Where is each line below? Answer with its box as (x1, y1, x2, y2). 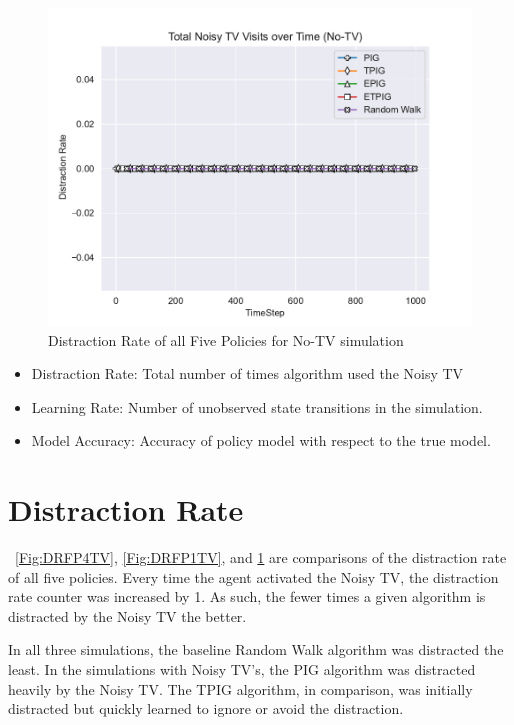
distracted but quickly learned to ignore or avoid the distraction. (8, 698, 404, 719)
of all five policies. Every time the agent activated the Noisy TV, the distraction (8, 566, 499, 587)
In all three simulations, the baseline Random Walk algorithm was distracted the (8, 639, 504, 660)
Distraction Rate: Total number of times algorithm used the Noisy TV (31, 363, 464, 384)
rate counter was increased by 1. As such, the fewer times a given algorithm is (8, 586, 486, 607)
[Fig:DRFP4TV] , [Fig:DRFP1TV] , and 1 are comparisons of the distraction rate (15, 547, 507, 568)
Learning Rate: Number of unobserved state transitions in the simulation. (31, 396, 483, 417)
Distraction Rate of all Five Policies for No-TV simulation (48, 329, 404, 350)
